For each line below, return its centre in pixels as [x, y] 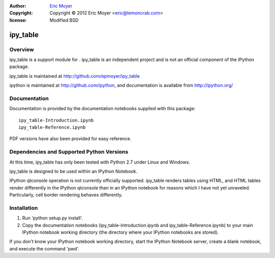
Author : [18, 6]
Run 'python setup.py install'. [53, 218]
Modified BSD [64, 20]
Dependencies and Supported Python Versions [69, 152]
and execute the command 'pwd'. [44, 248]
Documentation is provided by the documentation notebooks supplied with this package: [102, 109]
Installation [24, 208]
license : [18, 20]
